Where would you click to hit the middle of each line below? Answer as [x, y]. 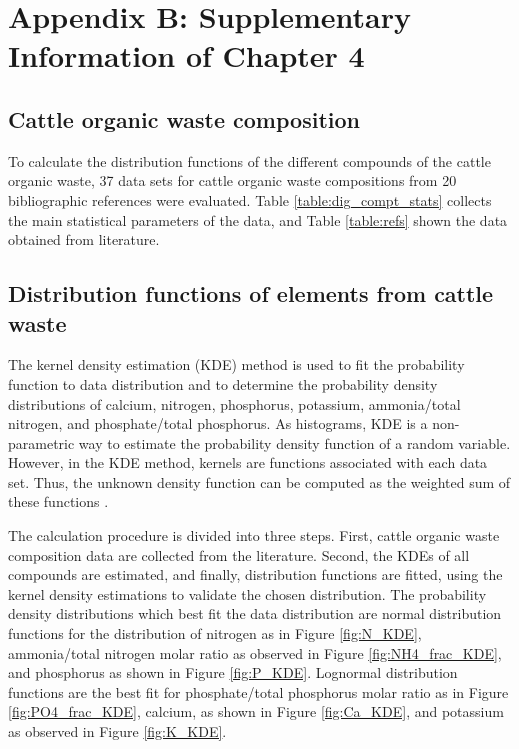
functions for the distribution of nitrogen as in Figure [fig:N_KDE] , [215, 633]
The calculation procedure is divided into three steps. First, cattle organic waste [254, 535]
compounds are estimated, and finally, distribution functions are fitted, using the [255, 574]
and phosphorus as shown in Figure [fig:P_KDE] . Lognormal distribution [233, 672]
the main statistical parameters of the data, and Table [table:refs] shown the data [258, 219]
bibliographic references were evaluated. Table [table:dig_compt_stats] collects [250, 199]
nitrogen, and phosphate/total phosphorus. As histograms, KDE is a [218, 423]
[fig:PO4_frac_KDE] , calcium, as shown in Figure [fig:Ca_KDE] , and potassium [256, 711]
